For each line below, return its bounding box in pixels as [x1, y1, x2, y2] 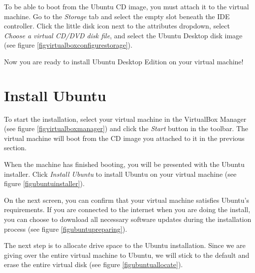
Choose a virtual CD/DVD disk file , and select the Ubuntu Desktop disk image [4, 30, 243, 40]
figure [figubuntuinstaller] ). [4, 178, 85, 189]
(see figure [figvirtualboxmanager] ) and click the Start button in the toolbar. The [4, 123, 249, 134]
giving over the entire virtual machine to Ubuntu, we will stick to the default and [4, 249, 250, 260]
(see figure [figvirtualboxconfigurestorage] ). [4, 40, 132, 50]
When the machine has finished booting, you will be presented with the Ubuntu [4, 159, 245, 169]
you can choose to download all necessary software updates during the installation [4, 214, 252, 224]
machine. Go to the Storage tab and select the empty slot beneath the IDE [4, 11, 230, 21]
